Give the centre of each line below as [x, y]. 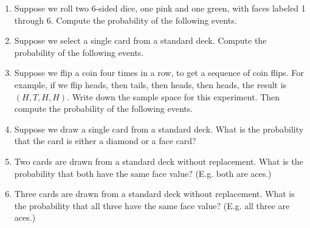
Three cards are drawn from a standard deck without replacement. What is [154, 194]
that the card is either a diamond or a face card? [105, 141]
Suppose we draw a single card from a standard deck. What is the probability [159, 129]
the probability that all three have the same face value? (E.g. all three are [152, 205]
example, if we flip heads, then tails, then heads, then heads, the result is [150, 84]
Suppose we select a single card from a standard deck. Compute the [140, 40]
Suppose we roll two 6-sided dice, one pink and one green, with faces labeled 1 [160, 8]
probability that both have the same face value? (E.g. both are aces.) [143, 173]
